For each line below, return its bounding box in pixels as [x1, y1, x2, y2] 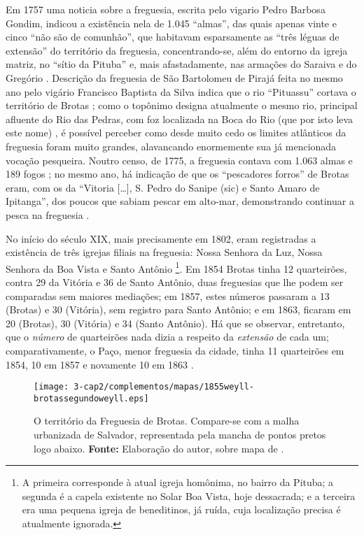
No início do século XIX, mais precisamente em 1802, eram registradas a [6, 231, 316, 245]
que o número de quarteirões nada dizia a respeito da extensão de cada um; [6, 329, 329, 344]
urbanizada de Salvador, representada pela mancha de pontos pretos [34, 427, 326, 441]
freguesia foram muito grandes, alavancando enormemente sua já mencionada [6, 138, 337, 153]
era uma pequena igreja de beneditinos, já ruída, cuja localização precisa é [22, 502, 341, 517]
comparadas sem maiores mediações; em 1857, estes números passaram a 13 [6, 288, 330, 303]
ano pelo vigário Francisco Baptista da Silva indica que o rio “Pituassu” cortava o [6, 84, 356, 99]
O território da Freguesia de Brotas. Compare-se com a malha [34, 413, 300, 428]
